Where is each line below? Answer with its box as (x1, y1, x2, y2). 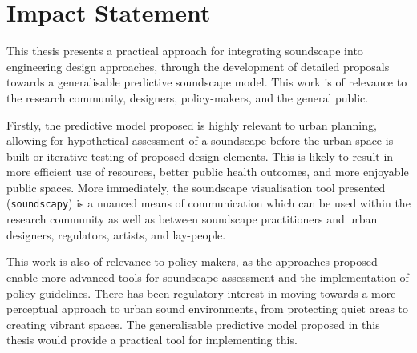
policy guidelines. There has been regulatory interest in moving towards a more (6, 284, 396, 301)
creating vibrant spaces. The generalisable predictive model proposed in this (6, 315, 380, 332)
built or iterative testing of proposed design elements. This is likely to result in (6, 147, 394, 164)
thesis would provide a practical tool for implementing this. (6, 331, 298, 348)
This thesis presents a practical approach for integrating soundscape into (6, 42, 363, 59)
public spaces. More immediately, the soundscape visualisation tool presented (6, 179, 386, 195)
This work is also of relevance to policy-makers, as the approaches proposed (6, 253, 378, 270)
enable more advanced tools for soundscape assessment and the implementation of (6, 268, 409, 285)
